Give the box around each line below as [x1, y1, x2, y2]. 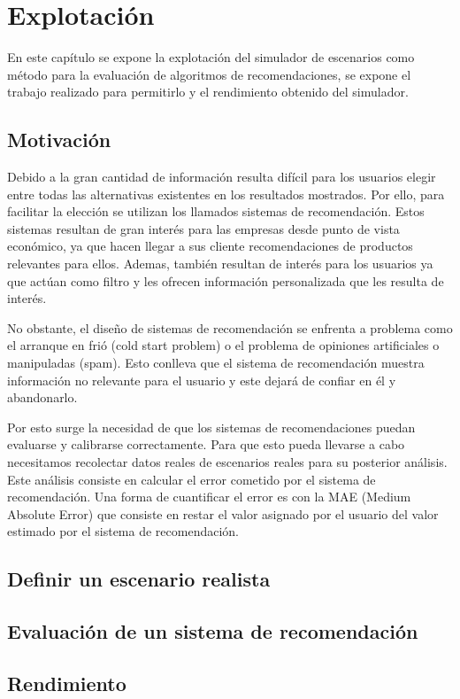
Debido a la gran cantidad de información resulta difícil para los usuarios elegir [7, 167, 436, 186]
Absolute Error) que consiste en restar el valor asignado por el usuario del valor [7, 504, 439, 523]
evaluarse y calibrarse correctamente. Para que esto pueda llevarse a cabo [7, 435, 405, 454]
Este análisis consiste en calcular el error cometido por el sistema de [7, 470, 376, 488]
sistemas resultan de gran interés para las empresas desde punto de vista [7, 219, 400, 237]
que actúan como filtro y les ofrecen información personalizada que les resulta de [7, 271, 444, 290]
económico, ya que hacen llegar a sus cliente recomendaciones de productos [7, 237, 413, 255]
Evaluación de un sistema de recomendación [7, 617, 418, 645]
